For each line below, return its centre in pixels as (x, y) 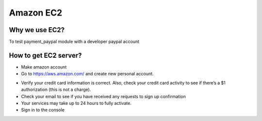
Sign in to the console (43, 110)
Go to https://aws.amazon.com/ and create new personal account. (87, 74)
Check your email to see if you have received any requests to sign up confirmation (104, 96)
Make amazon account (44, 67)
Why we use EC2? (37, 30)
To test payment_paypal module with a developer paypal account (74, 42)
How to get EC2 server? (45, 55)
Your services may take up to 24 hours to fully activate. (76, 103)
